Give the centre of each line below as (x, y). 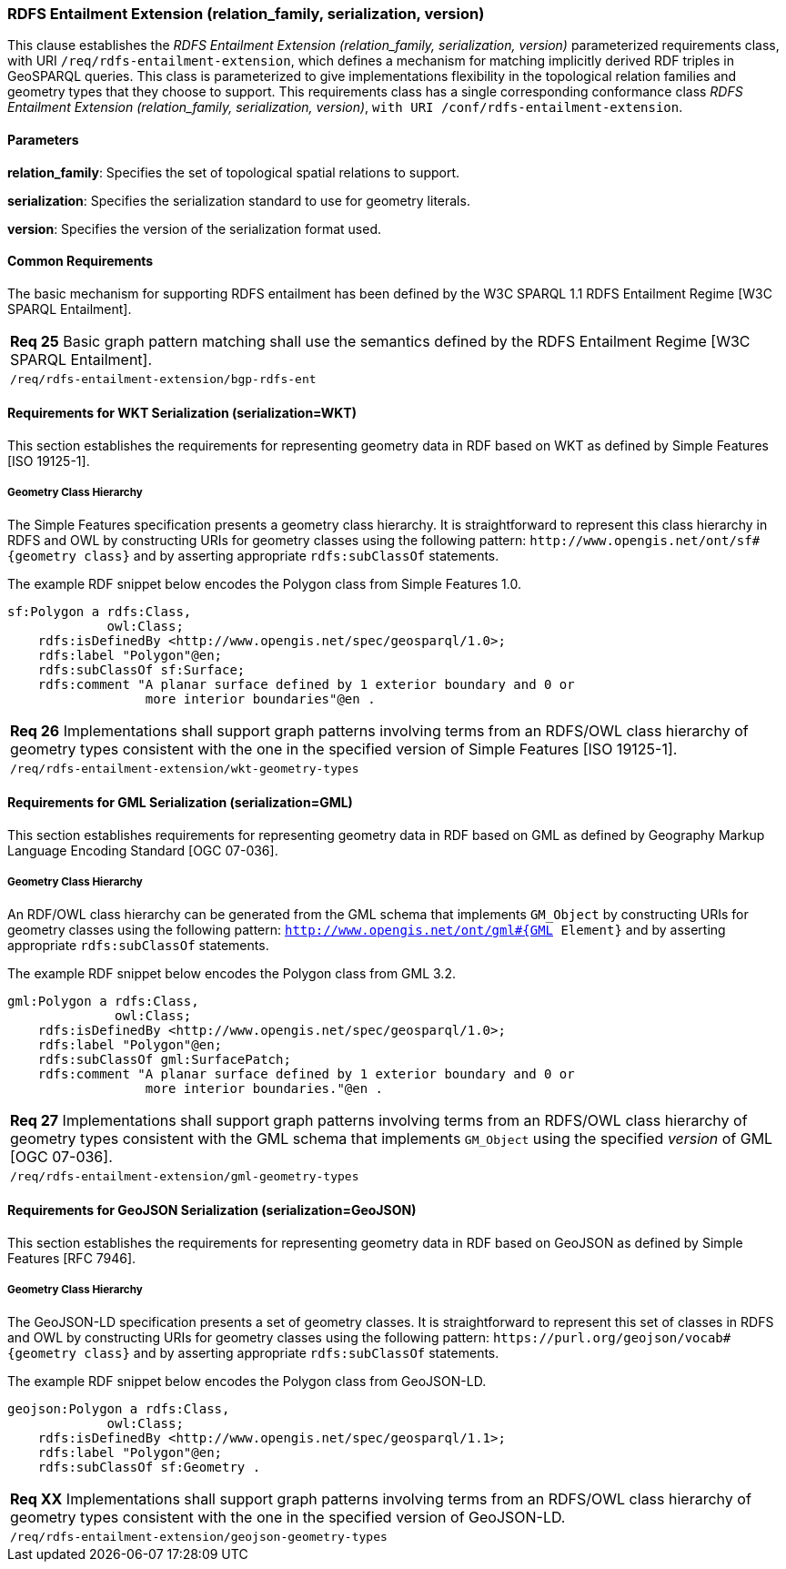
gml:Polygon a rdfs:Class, (103, 1001)
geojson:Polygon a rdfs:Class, (119, 1408)
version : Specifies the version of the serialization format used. (194, 228)
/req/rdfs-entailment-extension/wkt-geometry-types (185, 768)
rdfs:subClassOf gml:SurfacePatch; (164, 1059)
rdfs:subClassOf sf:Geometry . (149, 1467)
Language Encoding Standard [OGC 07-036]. (143, 851)
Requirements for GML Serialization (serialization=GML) (180, 803)
